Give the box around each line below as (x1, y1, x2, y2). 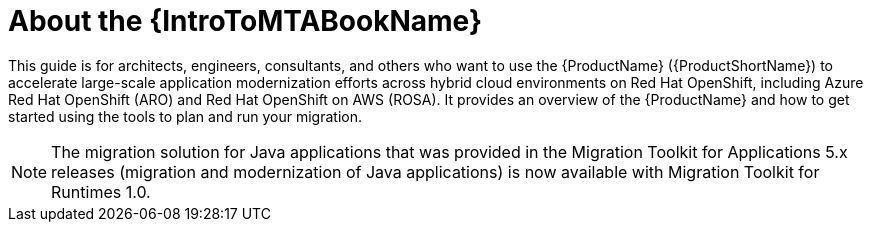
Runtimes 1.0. (51, 181, 151, 202)
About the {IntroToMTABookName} (8, 4, 483, 38)
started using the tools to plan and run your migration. (8, 107, 362, 125)
